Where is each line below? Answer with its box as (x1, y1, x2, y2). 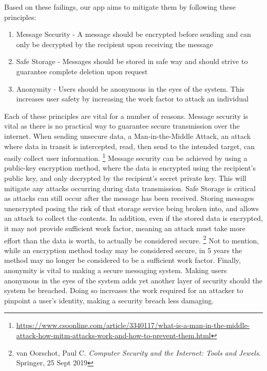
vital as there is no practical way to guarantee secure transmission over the (4, 120, 240, 131)
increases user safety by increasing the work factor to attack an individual (16, 93, 249, 104)
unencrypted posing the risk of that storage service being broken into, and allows (4, 202, 259, 213)
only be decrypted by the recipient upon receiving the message (16, 38, 213, 49)
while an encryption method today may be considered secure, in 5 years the (4, 244, 242, 255)
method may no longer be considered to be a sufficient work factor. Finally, (4, 255, 241, 265)
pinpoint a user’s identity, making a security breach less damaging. (4, 295, 214, 305)
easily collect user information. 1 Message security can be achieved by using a (4, 151, 247, 163)
